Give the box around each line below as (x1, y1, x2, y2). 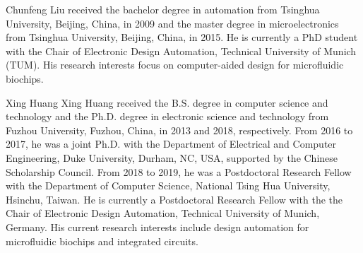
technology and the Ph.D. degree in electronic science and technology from (6, 109, 329, 124)
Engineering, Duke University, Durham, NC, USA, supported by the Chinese (6, 150, 338, 165)
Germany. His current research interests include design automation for (6, 219, 309, 234)
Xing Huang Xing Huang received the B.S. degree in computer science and (6, 95, 328, 110)
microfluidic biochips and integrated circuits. (6, 233, 198, 248)
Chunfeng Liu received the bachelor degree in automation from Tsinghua (6, 2, 320, 16)
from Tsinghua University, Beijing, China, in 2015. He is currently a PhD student (6, 30, 358, 45)
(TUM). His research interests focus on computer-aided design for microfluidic (6, 57, 344, 72)
